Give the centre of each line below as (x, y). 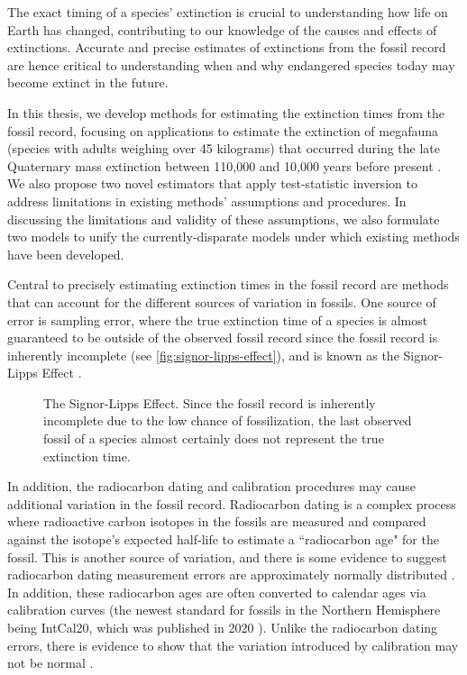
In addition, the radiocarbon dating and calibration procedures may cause (212, 486)
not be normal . (50, 663)
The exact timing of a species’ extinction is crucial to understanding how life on (228, 12)
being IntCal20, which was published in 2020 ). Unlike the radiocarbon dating (223, 627)
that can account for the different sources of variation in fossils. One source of (222, 301)
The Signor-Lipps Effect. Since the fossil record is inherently (210, 402)
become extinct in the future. (88, 82)
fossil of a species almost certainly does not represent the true (214, 438)
